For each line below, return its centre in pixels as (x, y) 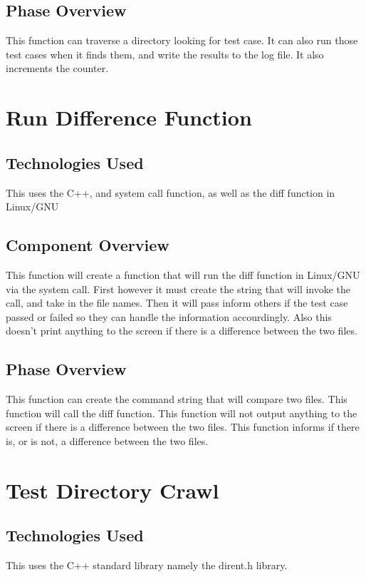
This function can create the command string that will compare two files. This (177, 399)
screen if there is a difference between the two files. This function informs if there (183, 427)
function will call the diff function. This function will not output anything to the (182, 413)
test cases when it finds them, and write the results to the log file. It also (165, 54)
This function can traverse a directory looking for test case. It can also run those (182, 40)
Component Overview (88, 245)
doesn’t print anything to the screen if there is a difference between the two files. (182, 331)
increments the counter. (57, 68)
